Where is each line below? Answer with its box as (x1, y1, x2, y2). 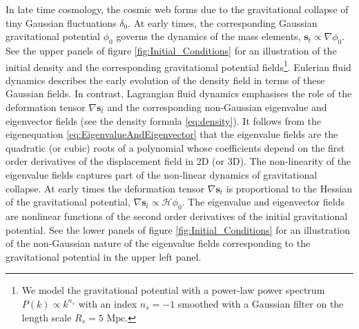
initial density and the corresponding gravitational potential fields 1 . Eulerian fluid (6, 57, 351, 74)
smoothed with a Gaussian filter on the (177, 296, 344, 310)
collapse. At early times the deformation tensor (6, 181, 205, 195)
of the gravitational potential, (6, 195, 130, 209)
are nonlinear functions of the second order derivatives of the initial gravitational (6, 208, 348, 223)
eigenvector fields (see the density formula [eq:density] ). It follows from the (6, 113, 322, 128)
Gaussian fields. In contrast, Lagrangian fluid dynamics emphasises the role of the (6, 86, 352, 101)
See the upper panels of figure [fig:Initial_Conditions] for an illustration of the (6, 43, 337, 57)
